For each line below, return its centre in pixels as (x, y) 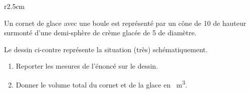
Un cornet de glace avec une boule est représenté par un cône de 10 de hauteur (125, 23)
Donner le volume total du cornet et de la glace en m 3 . (101, 84)
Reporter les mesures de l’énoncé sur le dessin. (87, 66)
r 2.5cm (15, 6)
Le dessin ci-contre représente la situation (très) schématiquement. (106, 49)
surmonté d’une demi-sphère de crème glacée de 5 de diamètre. (100, 33)
